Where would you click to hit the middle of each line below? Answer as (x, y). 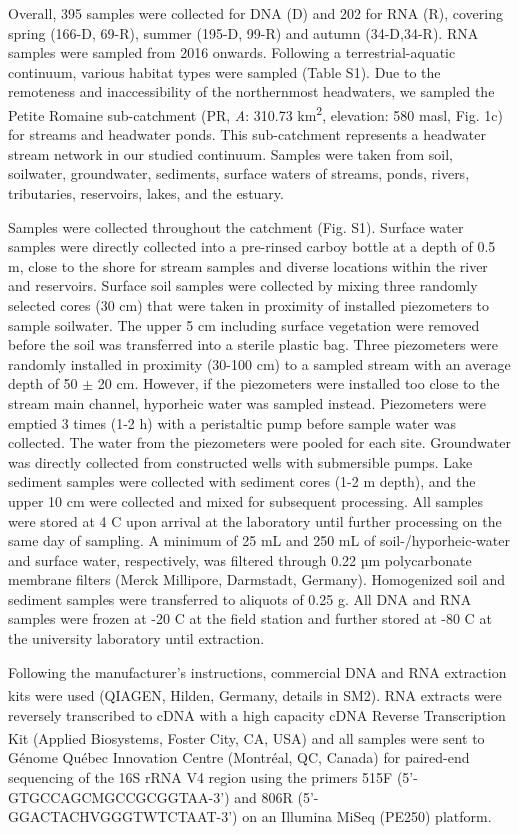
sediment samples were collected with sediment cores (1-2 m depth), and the (242, 481)
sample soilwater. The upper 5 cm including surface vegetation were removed (244, 324)
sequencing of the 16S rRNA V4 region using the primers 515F (200, 776)
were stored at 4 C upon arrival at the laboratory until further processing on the (255, 520)
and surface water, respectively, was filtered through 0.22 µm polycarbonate (240, 559)
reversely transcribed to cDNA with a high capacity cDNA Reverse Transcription (257, 714)
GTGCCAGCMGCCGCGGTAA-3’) (119, 796)
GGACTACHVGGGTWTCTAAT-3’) (123, 816)
